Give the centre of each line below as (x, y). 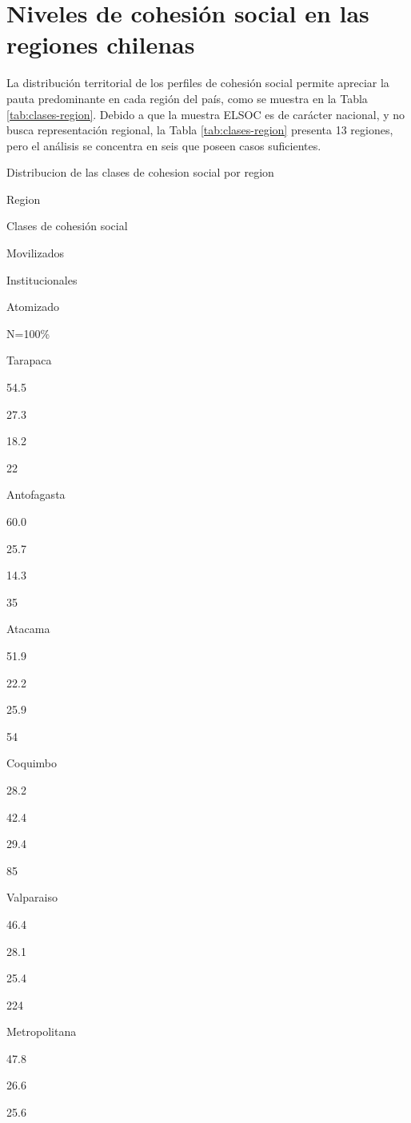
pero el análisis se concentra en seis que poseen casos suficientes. (164, 145)
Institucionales (42, 279)
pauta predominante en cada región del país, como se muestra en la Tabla (187, 98)
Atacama (28, 629)
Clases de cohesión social (67, 226)
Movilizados (36, 253)
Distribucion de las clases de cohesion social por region (140, 172)
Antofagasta (36, 494)
